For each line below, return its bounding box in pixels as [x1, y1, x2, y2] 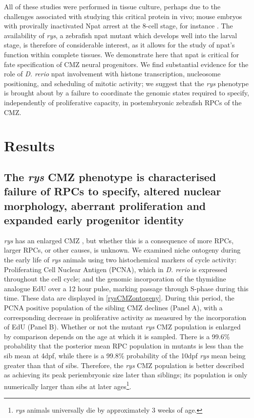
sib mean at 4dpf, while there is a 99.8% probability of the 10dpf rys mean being [4, 350, 246, 360]
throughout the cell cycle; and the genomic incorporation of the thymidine [4, 274, 226, 284]
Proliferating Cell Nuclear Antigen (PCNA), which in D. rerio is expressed [4, 264, 228, 274]
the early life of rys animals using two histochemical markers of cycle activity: [4, 255, 237, 265]
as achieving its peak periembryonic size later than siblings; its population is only [4, 370, 248, 380]
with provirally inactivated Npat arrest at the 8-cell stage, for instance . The [4, 21, 233, 31]
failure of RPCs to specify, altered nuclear [4, 184, 221, 199]
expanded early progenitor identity [4, 212, 184, 228]
